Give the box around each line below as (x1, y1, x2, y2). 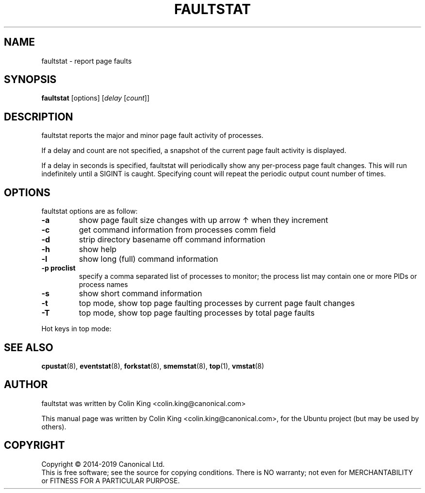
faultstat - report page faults (41, 56, 132, 65)
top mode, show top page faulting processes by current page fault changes (79, 298, 355, 308)
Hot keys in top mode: (41, 324, 112, 333)
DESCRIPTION (4, 110, 73, 123)
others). (41, 422, 66, 431)
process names (79, 280, 128, 289)
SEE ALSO (4, 341, 53, 354)
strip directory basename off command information (79, 235, 265, 245)
